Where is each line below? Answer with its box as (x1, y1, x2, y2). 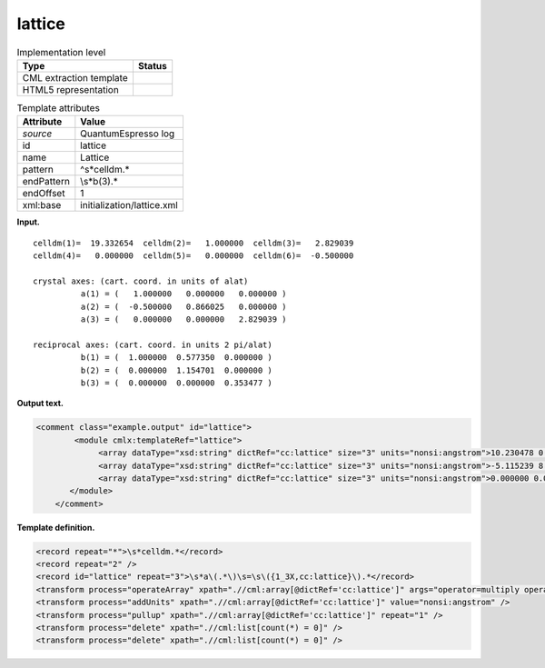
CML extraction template (22, 71, 128, 84)
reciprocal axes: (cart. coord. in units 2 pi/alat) (33, 339, 272, 350)
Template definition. (16, 522, 95, 533)
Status (137, 59, 167, 72)
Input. (16, 216, 40, 227)
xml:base (22, 199, 62, 212)
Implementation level (16, 45, 106, 58)
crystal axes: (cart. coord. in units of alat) (33, 275, 249, 286)
